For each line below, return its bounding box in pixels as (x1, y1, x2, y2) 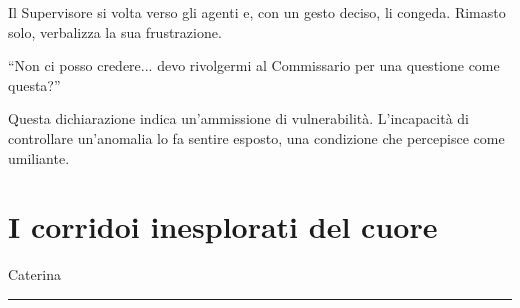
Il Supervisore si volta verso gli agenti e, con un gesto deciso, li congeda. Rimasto (8, 2, 506, 22)
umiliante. (8, 147, 70, 168)
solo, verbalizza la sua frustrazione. (8, 21, 222, 42)
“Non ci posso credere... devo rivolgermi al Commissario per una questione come (8, 55, 500, 76)
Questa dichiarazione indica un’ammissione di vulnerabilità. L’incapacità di (8, 108, 470, 129)
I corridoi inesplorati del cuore (8, 206, 438, 247)
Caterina (8, 264, 61, 285)
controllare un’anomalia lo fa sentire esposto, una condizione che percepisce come (8, 127, 505, 148)
